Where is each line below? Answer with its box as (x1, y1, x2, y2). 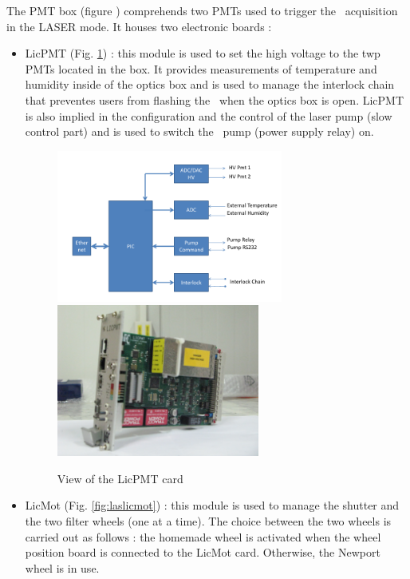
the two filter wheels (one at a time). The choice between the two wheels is (25, 513, 392, 529)
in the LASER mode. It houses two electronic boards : (6, 18, 272, 34)
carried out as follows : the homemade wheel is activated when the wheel (25, 528, 381, 545)
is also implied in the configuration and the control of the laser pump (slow (25, 107, 392, 124)
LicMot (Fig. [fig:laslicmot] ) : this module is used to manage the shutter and (25, 497, 400, 514)
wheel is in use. (25, 559, 100, 576)
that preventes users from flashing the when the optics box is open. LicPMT (25, 91, 404, 108)
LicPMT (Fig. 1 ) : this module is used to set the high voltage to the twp (25, 45, 380, 61)
